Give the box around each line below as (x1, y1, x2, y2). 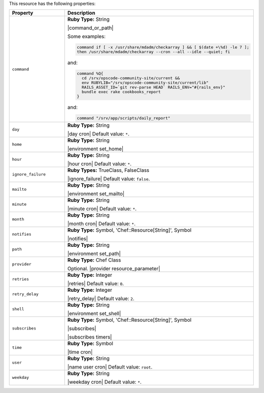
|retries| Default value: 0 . (67, 280, 124, 287)
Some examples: (67, 33, 106, 40)
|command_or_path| (67, 24, 113, 31)
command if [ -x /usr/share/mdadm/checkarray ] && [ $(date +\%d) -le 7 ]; (76, 44, 249, 50)
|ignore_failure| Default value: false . (67, 175, 150, 182)
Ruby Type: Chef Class (67, 257, 121, 263)
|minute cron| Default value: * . (67, 205, 137, 212)
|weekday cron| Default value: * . (67, 378, 142, 385)
